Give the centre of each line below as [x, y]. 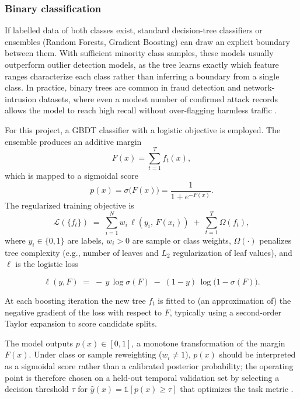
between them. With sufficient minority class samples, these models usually [139, 53]
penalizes [275, 240]
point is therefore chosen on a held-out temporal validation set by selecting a [142, 377]
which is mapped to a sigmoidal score [71, 176]
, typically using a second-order [225, 312]
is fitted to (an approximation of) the [224, 300]
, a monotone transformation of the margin [208, 343]
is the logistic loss [47, 264]
